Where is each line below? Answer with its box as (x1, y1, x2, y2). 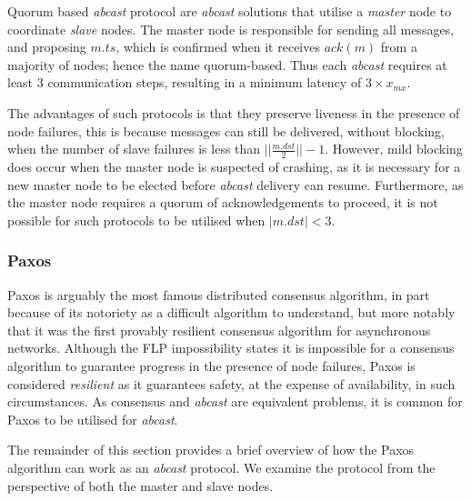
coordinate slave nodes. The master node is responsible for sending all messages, (7, 19, 455, 38)
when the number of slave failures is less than (7, 139, 261, 158)
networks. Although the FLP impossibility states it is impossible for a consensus (7, 338, 455, 357)
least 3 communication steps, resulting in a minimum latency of (7, 73, 362, 92)
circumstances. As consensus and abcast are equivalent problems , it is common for (7, 392, 463, 411)
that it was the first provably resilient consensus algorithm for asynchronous (7, 320, 431, 339)
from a (380, 37, 417, 56)
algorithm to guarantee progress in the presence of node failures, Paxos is (7, 356, 416, 375)
